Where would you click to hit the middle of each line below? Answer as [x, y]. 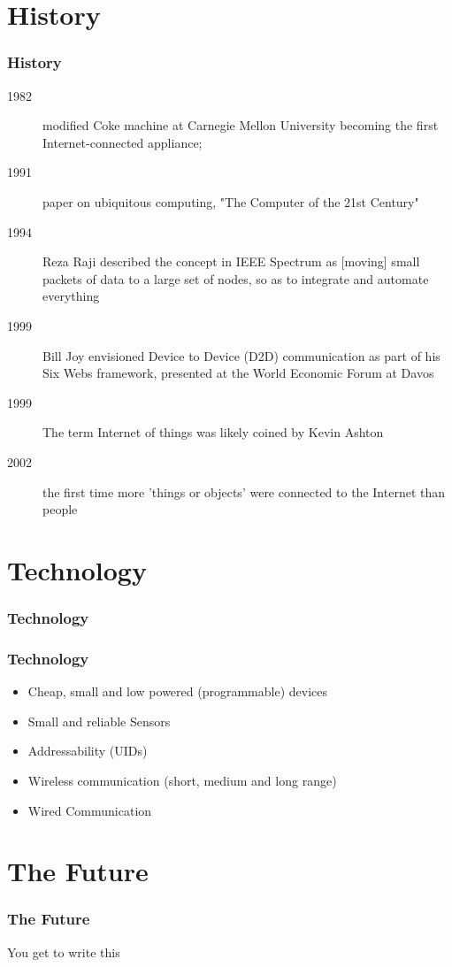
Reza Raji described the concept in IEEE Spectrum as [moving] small [231, 261]
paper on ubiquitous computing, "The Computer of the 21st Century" [231, 201]
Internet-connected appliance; [123, 142]
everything [71, 296]
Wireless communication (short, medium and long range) [182, 780]
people [60, 509]
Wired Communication [90, 810]
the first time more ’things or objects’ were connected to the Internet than [244, 491]
